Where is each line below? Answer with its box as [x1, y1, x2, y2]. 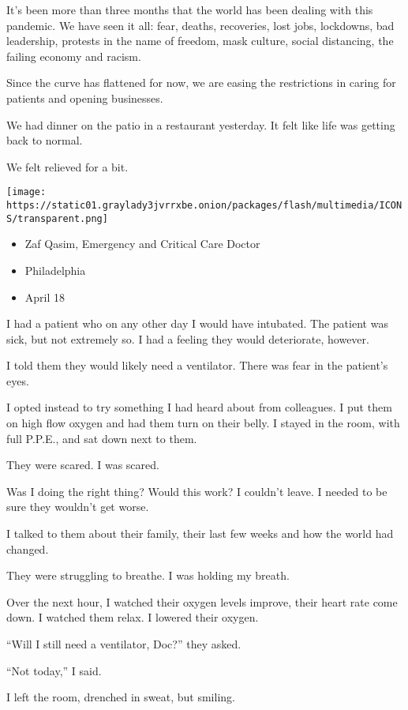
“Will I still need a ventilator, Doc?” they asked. [6, 636, 241, 652]
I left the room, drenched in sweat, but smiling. [6, 689, 235, 705]
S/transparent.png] [6, 212, 108, 224]
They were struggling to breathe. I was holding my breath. [6, 567, 290, 584]
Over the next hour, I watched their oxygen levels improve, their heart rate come [6, 593, 398, 610]
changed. [6, 540, 49, 557]
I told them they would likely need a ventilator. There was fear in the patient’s [6, 357, 388, 374]
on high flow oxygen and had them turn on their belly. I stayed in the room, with [6, 415, 400, 431]
